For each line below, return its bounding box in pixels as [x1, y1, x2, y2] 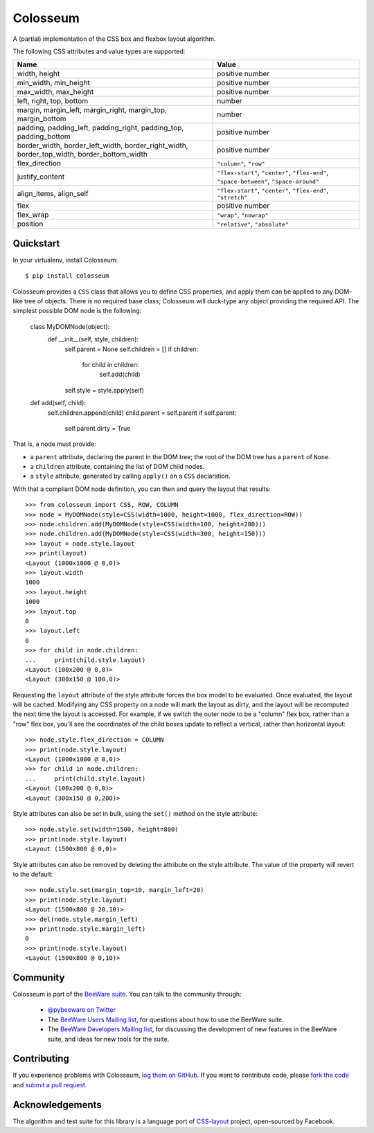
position [17, 219, 44, 229]
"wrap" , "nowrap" [217, 210, 269, 220]
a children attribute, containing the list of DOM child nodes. [30, 463, 205, 471]
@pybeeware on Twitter [47, 1006, 116, 1014]
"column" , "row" [217, 159, 266, 168]
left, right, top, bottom [17, 96, 89, 106]
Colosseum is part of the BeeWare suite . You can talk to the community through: [12, 990, 242, 998]
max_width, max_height [17, 87, 94, 97]
